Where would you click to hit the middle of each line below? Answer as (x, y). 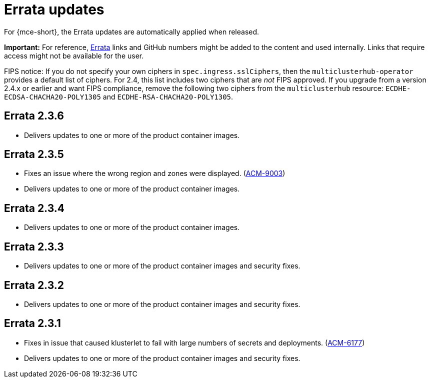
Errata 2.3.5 (34, 154)
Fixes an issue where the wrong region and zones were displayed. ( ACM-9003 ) (155, 173)
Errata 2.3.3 (34, 246)
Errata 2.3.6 (34, 116)
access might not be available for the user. (74, 55)
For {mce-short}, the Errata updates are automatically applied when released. (132, 31)
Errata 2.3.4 (34, 208)
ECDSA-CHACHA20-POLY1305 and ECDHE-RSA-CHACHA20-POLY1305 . (119, 96)
